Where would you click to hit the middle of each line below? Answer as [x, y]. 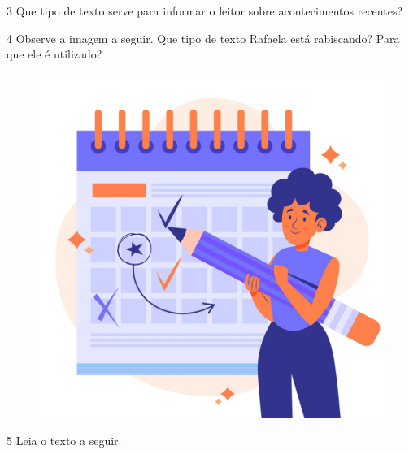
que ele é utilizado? [54, 54]
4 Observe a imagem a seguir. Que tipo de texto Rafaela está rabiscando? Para [203, 38]
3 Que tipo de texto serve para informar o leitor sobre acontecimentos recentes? [205, 11]
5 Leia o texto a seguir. [64, 441]
